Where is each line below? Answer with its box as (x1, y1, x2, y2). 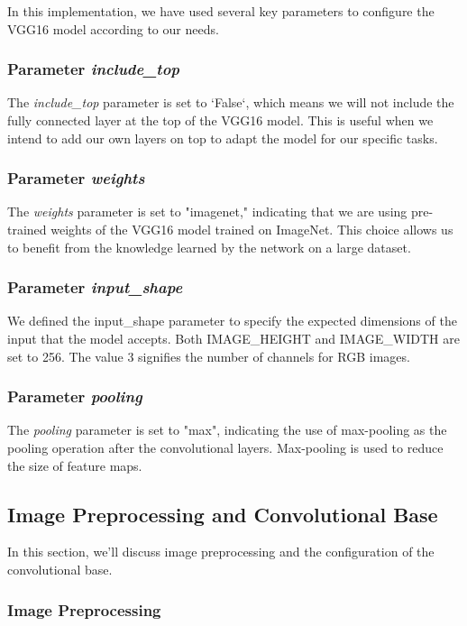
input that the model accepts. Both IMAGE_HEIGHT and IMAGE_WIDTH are (7, 329, 460, 347)
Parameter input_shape (7, 276, 183, 299)
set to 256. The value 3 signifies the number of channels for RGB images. (7, 346, 410, 365)
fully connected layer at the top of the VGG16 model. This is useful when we (7, 111, 434, 129)
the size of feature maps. (7, 456, 142, 474)
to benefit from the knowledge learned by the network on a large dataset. (7, 237, 411, 256)
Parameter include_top (7, 58, 179, 80)
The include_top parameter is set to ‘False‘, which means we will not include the (7, 93, 454, 112)
